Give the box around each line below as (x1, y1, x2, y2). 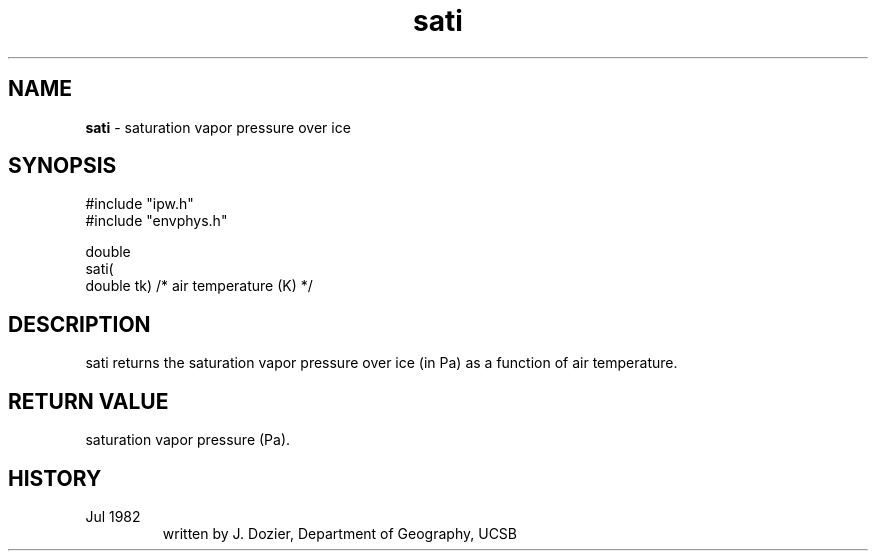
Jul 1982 (85, 507, 141, 525)
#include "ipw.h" (85, 195, 194, 213)
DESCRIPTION (8, 311, 151, 337)
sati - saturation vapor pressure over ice (85, 118, 351, 136)
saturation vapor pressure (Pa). (85, 431, 291, 449)
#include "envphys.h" (85, 212, 228, 230)
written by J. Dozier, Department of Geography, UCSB (162, 524, 517, 542)
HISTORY (8, 465, 102, 491)
